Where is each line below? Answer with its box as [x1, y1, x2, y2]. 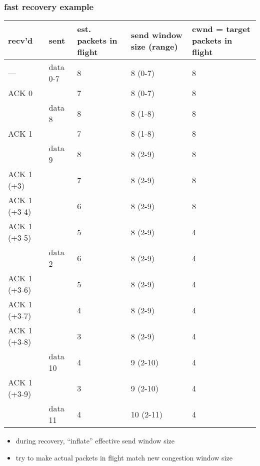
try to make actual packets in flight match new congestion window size [15, 452, 232, 462]
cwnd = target [191, 23, 250, 35]
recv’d [8, 35, 33, 47]
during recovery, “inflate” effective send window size [15, 435, 174, 446]
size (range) [130, 40, 178, 52]
